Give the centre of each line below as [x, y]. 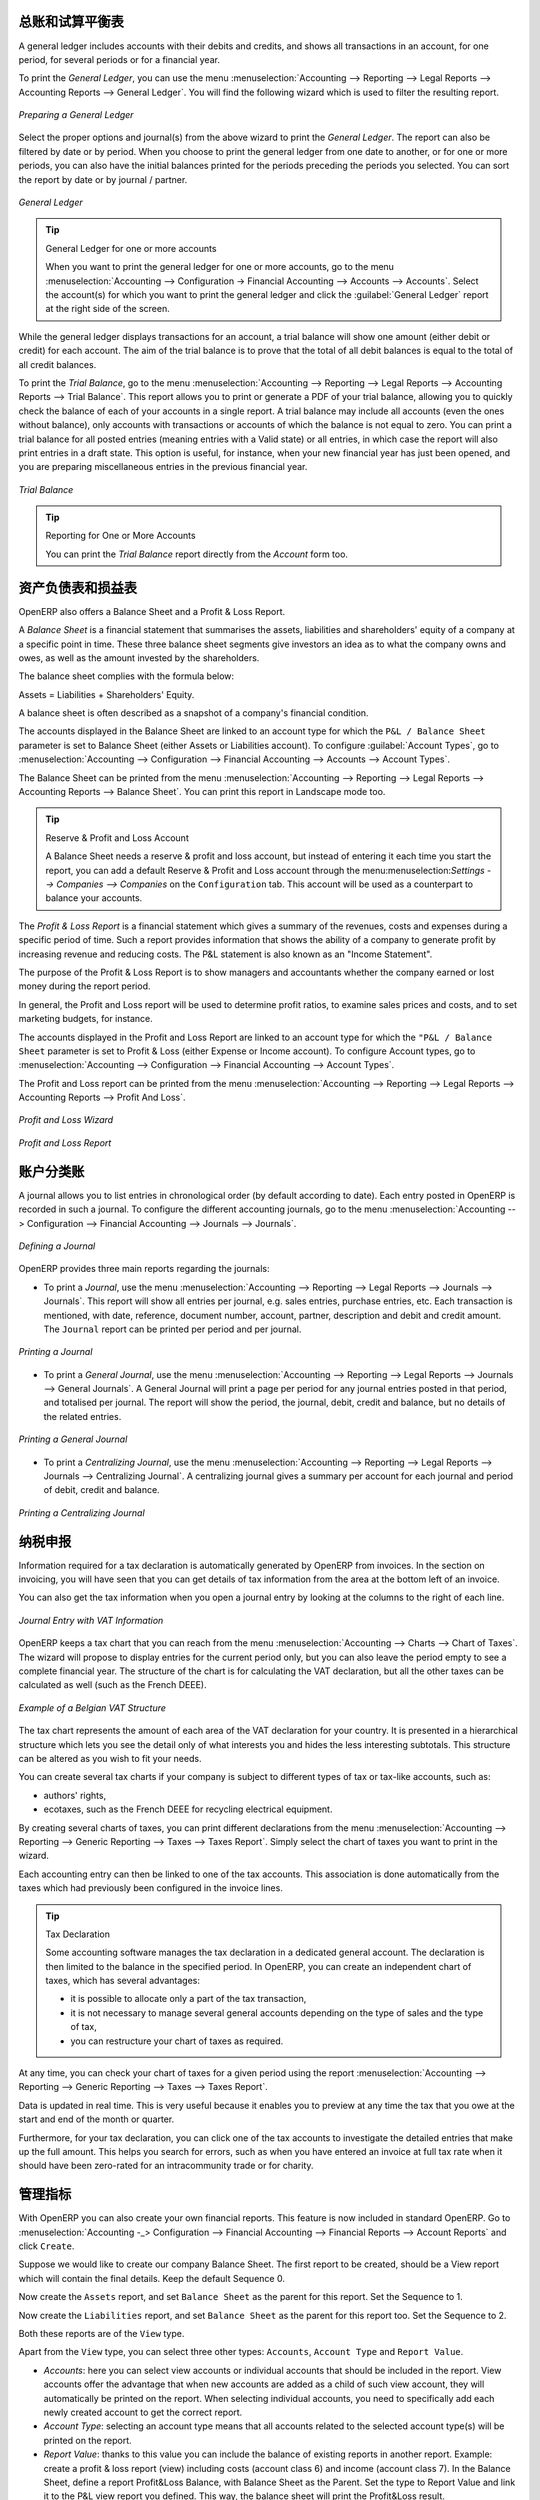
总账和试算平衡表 [71, 21]
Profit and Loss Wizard [66, 1120]
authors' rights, [75, 1795]
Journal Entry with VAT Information [91, 1620]
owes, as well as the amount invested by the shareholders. [139, 657]
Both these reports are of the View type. [101, 2334]
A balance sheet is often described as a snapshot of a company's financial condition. [193, 713]
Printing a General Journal [73, 1439]
